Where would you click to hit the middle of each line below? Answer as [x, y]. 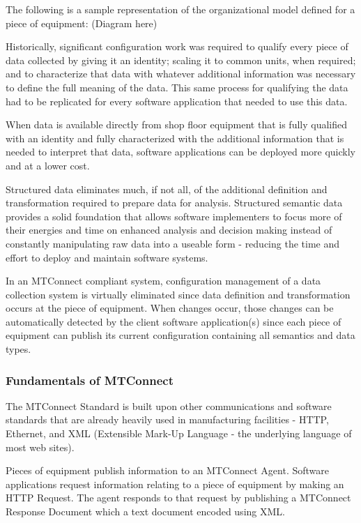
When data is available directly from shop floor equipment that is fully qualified [177, 124]
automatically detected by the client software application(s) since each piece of [174, 321]
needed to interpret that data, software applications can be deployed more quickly [180, 152]
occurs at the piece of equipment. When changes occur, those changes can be [170, 308]
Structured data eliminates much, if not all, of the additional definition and [167, 189]
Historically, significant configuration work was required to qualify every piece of [177, 46]
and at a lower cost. [48, 165]
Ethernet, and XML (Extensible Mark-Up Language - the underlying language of [179, 433]
